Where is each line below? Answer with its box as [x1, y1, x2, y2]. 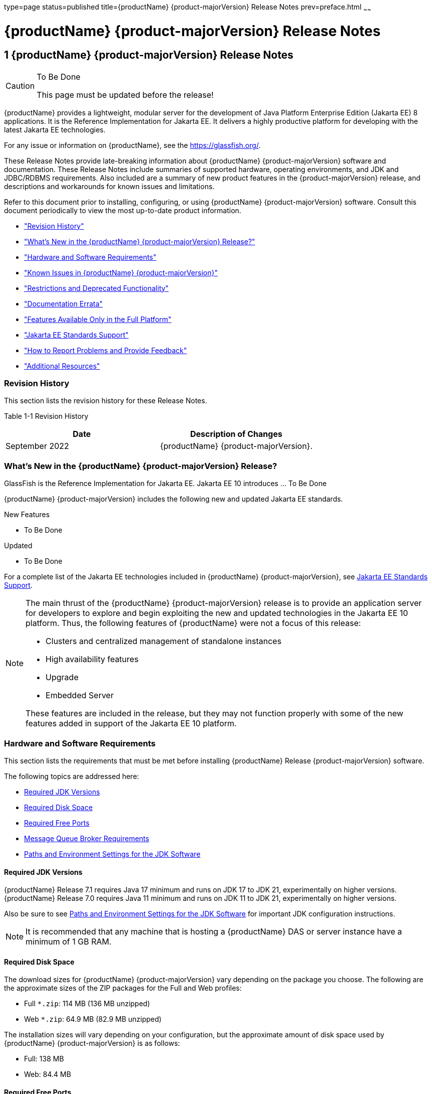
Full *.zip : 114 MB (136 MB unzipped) [24, 999, 150, 1008]
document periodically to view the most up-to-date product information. [4, 206, 241, 215]
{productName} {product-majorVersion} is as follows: [4, 1039, 180, 1048]
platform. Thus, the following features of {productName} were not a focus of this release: [26, 618, 361, 629]
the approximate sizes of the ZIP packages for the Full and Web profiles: [4, 984, 242, 993]
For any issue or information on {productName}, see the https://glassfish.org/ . [4, 140, 261, 149]
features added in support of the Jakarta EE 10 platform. [26, 718, 237, 729]
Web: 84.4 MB [24, 1070, 71, 1079]
